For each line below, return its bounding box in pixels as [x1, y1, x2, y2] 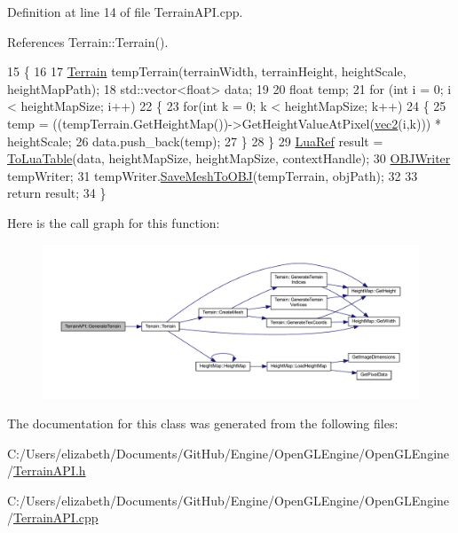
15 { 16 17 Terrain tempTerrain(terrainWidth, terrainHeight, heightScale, [7, 62, 407, 81]
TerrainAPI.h [13, 461, 86, 480]
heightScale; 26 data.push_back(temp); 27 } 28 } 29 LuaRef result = [7, 131, 383, 150]
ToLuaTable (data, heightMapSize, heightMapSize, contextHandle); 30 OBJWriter [7, 149, 451, 168]
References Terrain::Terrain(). [7, 32, 169, 51]
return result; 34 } [7, 184, 107, 202]
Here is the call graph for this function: [7, 213, 220, 231]
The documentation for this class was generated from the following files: [7, 414, 399, 433]
